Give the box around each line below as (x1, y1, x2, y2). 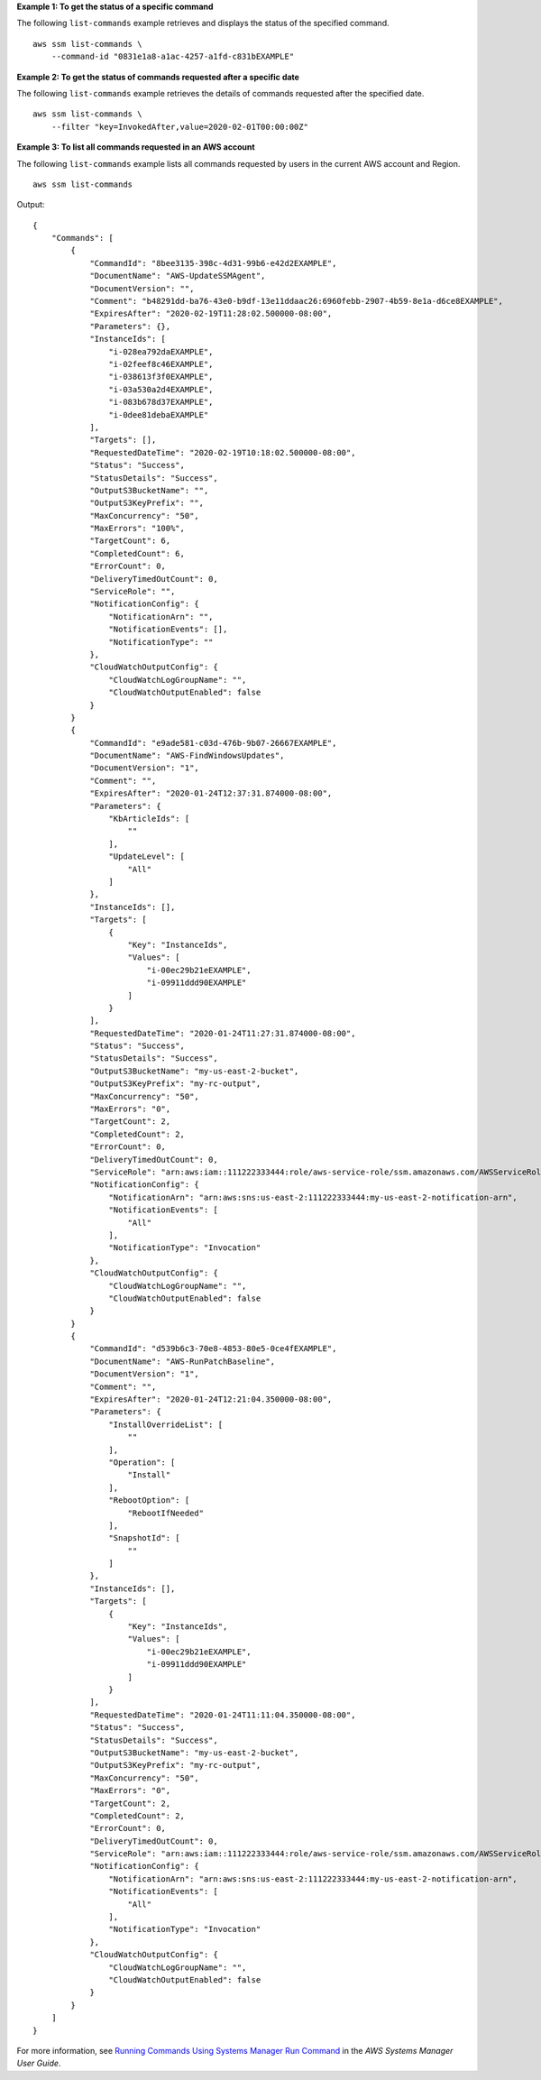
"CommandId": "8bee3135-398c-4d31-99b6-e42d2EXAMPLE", (89, 258, 337, 268)
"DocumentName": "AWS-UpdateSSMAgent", (89, 271, 266, 281)
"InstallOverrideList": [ (108, 1419, 224, 1430)
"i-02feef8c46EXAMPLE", (108, 359, 214, 369)
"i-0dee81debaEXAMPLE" (108, 410, 209, 419)
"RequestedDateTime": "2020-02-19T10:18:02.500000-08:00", (89, 447, 356, 457)
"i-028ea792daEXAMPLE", (108, 346, 214, 356)
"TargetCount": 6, (89, 536, 171, 546)
